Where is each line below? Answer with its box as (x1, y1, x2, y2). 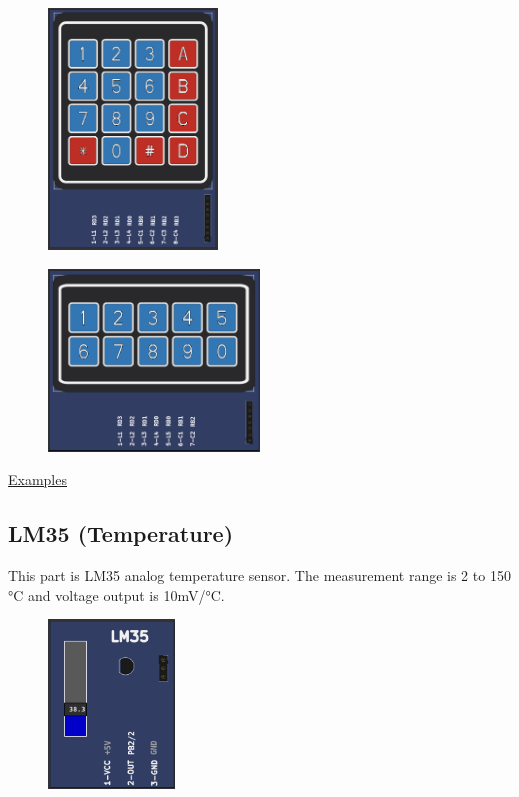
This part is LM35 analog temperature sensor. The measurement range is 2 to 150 (8, 565, 511, 585)
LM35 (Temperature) (8, 518, 234, 549)
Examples (8, 469, 67, 490)
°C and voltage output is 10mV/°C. (8, 584, 225, 605)
